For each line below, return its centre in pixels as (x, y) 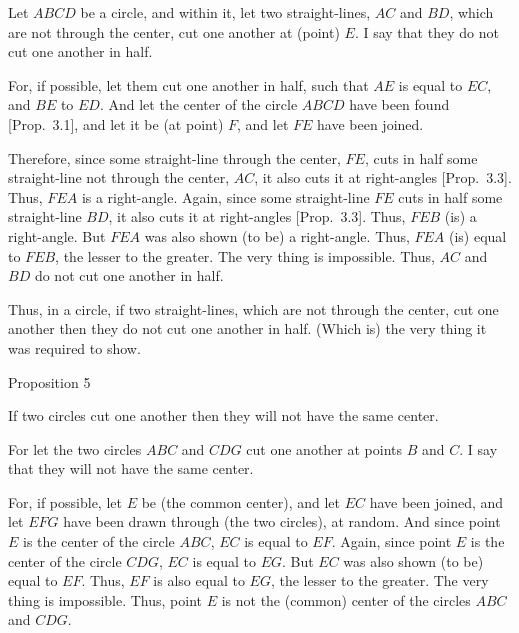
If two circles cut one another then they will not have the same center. (223, 415)
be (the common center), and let (240, 501)
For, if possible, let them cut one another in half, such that (188, 84)
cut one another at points (324, 448)
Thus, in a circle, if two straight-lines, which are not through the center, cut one (253, 308)
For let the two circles (75, 448)
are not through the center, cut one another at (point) (174, 31)
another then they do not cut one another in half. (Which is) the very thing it (247, 328)
